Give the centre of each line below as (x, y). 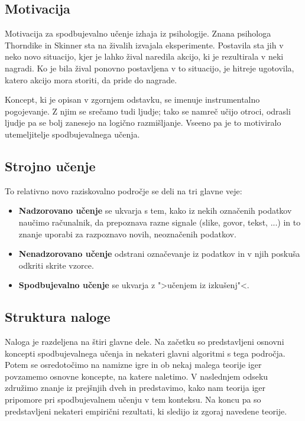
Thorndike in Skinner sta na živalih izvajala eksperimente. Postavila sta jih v (144, 45)
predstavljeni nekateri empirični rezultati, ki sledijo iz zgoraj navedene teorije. (146, 411)
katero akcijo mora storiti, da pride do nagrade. (91, 79)
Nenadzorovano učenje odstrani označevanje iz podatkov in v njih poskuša (159, 254)
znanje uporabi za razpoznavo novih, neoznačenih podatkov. (127, 234)
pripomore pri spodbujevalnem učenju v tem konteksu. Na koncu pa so (133, 399)
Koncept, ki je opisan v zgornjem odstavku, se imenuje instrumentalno (132, 99)
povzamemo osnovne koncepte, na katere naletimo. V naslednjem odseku (137, 376)
